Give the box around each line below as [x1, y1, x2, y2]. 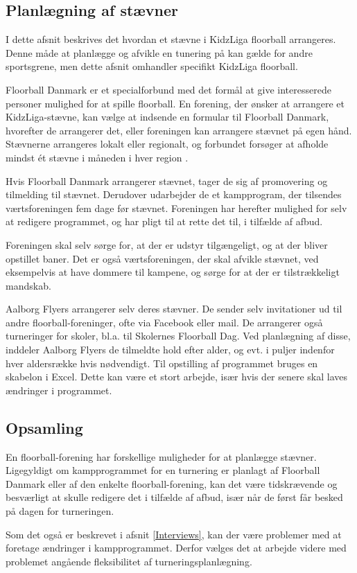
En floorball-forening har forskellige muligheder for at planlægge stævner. [6, 449, 317, 464]
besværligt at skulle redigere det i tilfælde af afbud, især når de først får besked [6, 490, 343, 504]
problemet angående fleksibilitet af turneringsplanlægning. [6, 554, 252, 568]
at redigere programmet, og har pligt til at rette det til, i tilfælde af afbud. [6, 214, 323, 229]
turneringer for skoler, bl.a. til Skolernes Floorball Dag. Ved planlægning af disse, [6, 328, 351, 343]
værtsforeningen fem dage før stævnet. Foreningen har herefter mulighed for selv [6, 200, 347, 215]
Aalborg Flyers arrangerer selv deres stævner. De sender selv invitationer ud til [6, 301, 342, 316]
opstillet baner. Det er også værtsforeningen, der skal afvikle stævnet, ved [6, 251, 319, 265]
